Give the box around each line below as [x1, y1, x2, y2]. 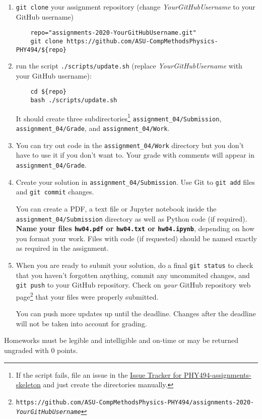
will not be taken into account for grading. [16, 318, 147, 328]
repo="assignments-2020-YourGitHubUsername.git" [30, 29, 196, 37]
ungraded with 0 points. [4, 345, 78, 355]
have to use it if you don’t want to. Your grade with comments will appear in [16, 150, 254, 160]
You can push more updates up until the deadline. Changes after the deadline [16, 308, 256, 319]
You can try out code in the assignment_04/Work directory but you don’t [16, 139, 244, 150]
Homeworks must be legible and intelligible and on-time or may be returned [4, 335, 239, 345]
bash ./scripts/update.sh [30, 97, 117, 104]
